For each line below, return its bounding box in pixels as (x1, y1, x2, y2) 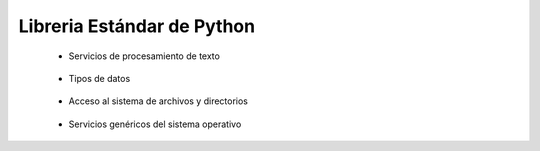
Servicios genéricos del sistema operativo (68, 118, 242, 130)
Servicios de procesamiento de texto (68, 50, 220, 62)
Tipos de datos (68, 72, 131, 84)
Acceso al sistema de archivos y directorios (68, 95, 249, 107)
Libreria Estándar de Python (18, 15, 255, 37)
